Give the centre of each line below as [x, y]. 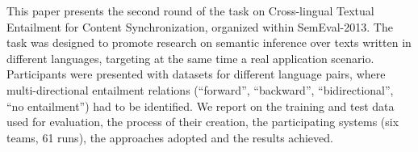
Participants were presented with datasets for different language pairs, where [196, 74]
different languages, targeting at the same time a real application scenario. [190, 58]
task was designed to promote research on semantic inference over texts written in [209, 42]
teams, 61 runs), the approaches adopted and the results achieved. [170, 137]
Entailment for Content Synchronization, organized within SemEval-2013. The [200, 26]
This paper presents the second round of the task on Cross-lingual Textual [190, 11]
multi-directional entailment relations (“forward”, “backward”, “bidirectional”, [200, 89]
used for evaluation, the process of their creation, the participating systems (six [203, 122]
